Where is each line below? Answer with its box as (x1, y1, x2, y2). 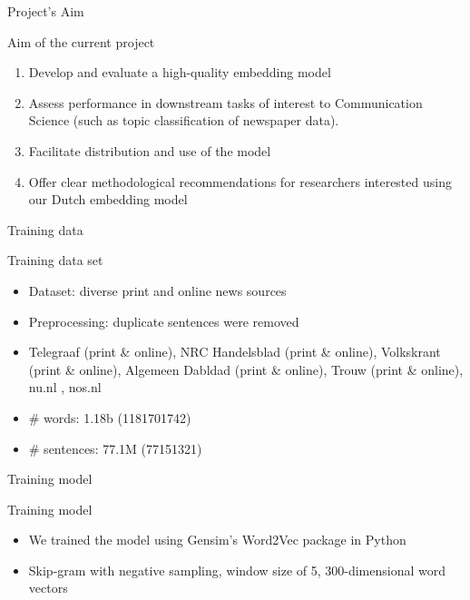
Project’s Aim (7, 2, 84, 20)
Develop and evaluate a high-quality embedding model (28, 63, 331, 82)
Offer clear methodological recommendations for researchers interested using (28, 172, 452, 191)
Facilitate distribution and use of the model (28, 141, 271, 160)
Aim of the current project (7, 32, 155, 51)
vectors (28, 578, 68, 597)
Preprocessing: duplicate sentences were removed (28, 311, 299, 330)
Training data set (7, 251, 103, 270)
